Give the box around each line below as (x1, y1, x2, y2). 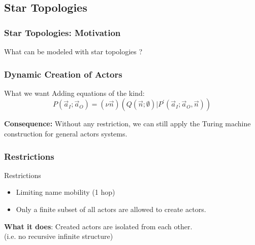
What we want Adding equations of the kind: (4, 87, 145, 98)
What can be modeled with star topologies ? (4, 46, 143, 56)
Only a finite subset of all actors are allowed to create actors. (16, 204, 206, 214)
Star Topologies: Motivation (4, 26, 121, 39)
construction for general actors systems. (4, 128, 127, 138)
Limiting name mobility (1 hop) (16, 187, 115, 197)
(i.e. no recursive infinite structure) (4, 231, 113, 241)
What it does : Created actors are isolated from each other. (4, 221, 193, 231)
